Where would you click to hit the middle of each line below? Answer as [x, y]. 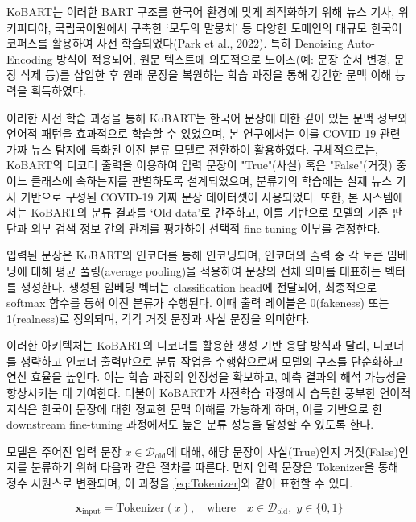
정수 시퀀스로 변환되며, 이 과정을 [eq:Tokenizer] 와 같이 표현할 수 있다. [180, 483]
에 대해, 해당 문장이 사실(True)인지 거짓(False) [282, 451]
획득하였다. [58, 90]
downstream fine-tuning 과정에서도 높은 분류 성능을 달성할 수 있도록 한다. [190, 424]
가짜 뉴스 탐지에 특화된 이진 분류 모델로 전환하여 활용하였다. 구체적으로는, [192, 149]
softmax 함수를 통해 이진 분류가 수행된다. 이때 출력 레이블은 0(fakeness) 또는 [198, 302]
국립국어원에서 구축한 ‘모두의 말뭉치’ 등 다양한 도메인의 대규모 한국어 [229, 27]
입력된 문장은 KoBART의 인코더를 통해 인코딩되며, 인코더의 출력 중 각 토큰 [195, 255]
